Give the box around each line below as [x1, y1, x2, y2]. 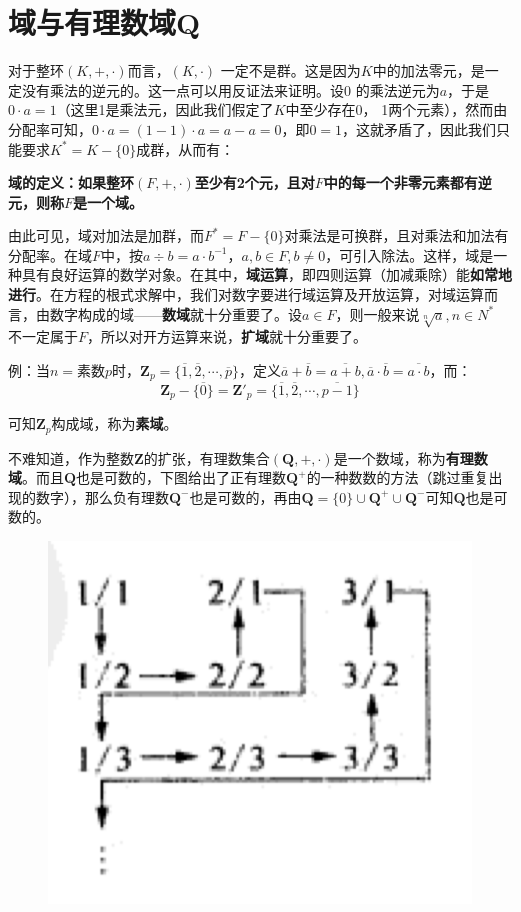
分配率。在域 [8, 244, 92, 265]
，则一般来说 [335, 303, 420, 324]
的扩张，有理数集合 [143, 447, 270, 468]
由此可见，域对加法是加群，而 [8, 225, 204, 246]
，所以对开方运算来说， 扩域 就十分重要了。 [87, 326, 368, 347]
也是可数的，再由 [189, 486, 302, 507]
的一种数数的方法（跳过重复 [306, 467, 489, 488]
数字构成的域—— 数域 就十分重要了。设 [49, 303, 302, 324]
